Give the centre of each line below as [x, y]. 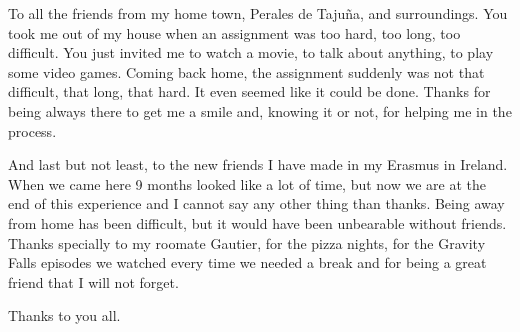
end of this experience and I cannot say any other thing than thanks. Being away [256, 203]
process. [32, 130]
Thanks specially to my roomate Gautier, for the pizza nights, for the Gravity [247, 242]
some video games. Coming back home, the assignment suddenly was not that [246, 71]
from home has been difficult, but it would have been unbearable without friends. [257, 222]
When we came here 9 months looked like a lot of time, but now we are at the [247, 183]
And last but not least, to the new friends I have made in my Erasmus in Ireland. [258, 164]
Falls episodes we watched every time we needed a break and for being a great [247, 262]
